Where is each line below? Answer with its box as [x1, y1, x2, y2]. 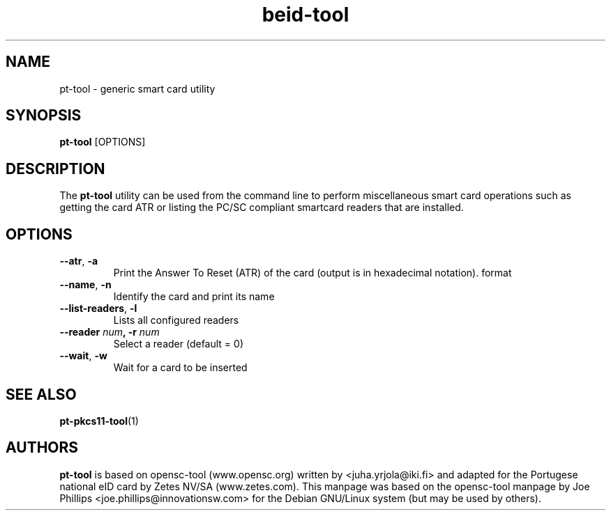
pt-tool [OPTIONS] [59, 136, 146, 148]
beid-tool [262, 3, 349, 26]
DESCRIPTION [6, 159, 105, 178]
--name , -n [59, 279, 112, 291]
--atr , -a [59, 255, 98, 267]
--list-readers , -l [59, 302, 137, 315]
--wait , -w [59, 350, 107, 362]
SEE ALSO [6, 385, 77, 403]
